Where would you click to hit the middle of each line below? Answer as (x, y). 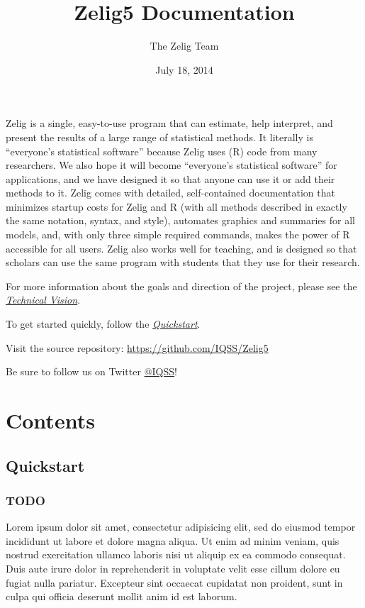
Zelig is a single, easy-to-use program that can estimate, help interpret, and (169, 123)
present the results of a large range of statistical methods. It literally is (159, 137)
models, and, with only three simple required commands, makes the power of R (178, 234)
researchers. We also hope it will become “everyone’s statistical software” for (172, 165)
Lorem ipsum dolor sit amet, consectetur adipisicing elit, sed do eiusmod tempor (181, 527)
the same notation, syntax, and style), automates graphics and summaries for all (180, 220)
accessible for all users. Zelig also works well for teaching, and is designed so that (181, 248)
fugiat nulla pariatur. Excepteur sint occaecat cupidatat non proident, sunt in (174, 582)
